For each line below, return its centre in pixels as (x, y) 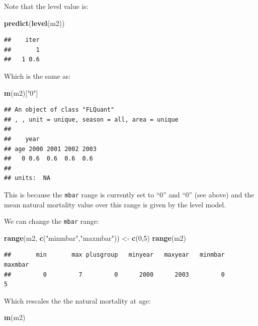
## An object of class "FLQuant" (59, 110)
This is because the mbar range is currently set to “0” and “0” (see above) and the (129, 194)
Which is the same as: (37, 76)
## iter (22, 40)
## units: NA (27, 178)
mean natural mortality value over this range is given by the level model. (115, 204)
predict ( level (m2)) (34, 23)
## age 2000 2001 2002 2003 (50, 149)
